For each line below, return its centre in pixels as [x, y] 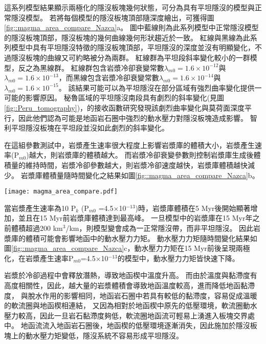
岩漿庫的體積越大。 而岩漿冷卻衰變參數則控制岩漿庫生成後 [156, 155]
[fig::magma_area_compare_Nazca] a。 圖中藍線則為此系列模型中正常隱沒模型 [131, 27]
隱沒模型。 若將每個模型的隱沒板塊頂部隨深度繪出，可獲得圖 [113, 17]
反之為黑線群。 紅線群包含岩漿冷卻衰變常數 [91, 67]
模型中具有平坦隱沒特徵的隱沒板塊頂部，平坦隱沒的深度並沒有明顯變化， [133, 47]
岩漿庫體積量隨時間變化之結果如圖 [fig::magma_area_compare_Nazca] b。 [140, 175]
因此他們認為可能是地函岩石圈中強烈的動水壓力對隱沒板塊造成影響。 [133, 117]
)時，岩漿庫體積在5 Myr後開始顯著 [193, 208]
